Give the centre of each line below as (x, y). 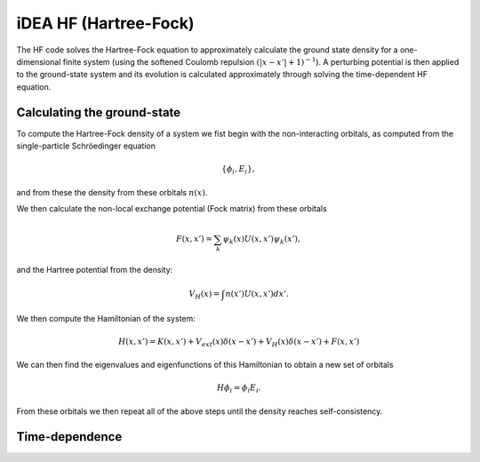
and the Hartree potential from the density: (95, 270)
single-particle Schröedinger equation (86, 146)
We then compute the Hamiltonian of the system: (106, 318)
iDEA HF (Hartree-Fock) (105, 23)
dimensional (39, 61)
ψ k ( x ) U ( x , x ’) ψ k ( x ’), (262, 240)
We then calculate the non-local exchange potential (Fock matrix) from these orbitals (172, 209)
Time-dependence (69, 437)
